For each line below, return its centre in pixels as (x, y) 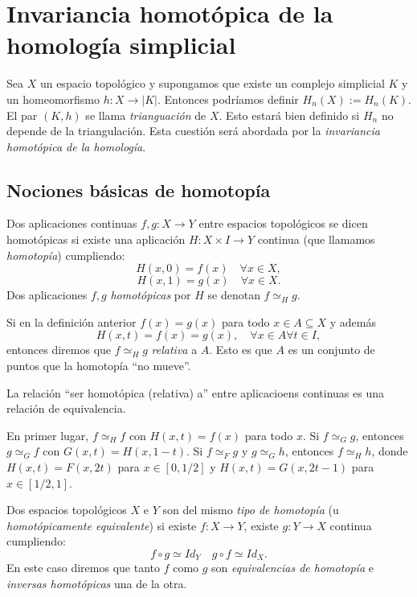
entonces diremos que (59, 350)
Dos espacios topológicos (67, 510)
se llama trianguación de (146, 115)
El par (22, 115)
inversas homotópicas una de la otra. (97, 584)
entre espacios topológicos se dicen (283, 223)
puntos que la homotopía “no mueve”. (99, 366)
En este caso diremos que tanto (83, 568)
